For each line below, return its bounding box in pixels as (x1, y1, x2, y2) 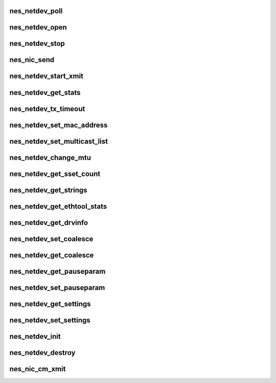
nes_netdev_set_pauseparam (9, 283, 105, 292)
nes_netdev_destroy (9, 348, 76, 357)
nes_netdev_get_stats (9, 88, 81, 97)
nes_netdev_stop (9, 39, 65, 48)
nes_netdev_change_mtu (9, 153, 91, 162)
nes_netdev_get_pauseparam (9, 267, 106, 275)
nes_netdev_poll (9, 7, 63, 15)
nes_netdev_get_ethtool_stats (9, 202, 107, 211)
